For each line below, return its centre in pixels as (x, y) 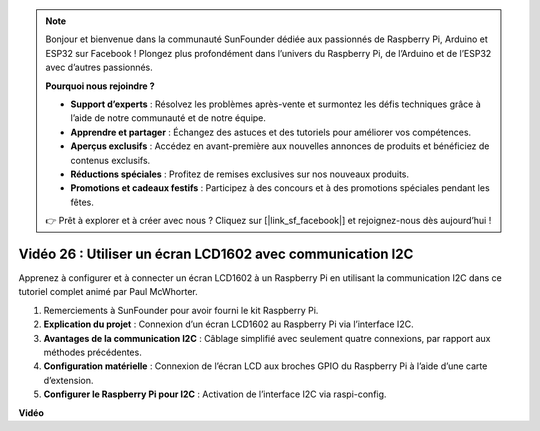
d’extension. (68, 380)
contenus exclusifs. (110, 160)
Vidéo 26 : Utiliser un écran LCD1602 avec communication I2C (216, 253)
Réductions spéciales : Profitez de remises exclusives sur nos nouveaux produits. (240, 174)
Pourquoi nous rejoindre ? (100, 86)
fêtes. (82, 202)
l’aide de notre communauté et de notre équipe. (168, 118)
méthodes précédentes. (92, 352)
